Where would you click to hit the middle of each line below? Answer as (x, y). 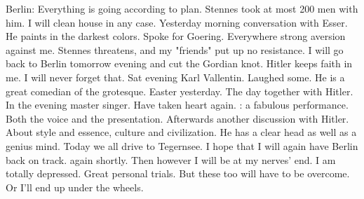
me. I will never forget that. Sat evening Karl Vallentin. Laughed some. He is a (175, 77)
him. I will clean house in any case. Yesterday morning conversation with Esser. (177, 22)
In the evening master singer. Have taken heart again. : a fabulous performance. (177, 105)
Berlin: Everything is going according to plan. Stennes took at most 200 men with (182, 8)
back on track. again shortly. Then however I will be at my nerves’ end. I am (171, 159)
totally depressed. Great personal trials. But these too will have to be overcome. (178, 173)
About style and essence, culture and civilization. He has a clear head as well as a (181, 132)
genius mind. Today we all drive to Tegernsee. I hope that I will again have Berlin (182, 145)
